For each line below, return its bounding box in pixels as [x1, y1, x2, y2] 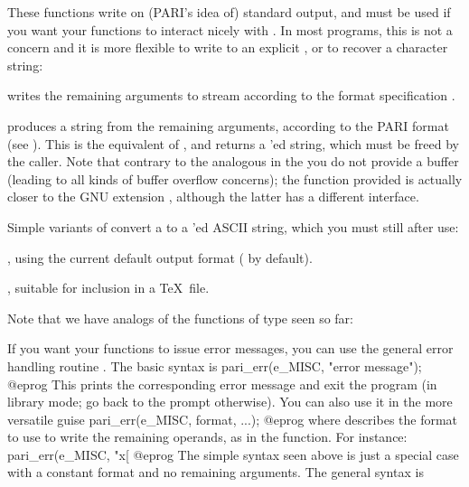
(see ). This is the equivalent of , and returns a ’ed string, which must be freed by [7, 134, 459, 153]
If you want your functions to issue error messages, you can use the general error [7, 339, 454, 358]
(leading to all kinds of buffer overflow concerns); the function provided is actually [7, 169, 463, 188]
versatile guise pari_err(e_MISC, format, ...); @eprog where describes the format [7, 409, 458, 428]
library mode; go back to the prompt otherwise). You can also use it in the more [7, 392, 453, 411]
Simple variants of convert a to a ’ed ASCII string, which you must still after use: [7, 217, 459, 236]
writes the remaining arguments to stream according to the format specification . [7, 86, 455, 105]
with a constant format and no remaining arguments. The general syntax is [7, 463, 424, 482]
